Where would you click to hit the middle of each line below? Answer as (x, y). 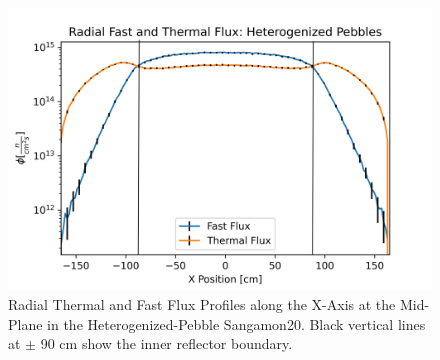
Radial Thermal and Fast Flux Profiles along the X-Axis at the (202, 303)
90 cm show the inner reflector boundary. (166, 343)
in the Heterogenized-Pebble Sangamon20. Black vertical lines (236, 323)
